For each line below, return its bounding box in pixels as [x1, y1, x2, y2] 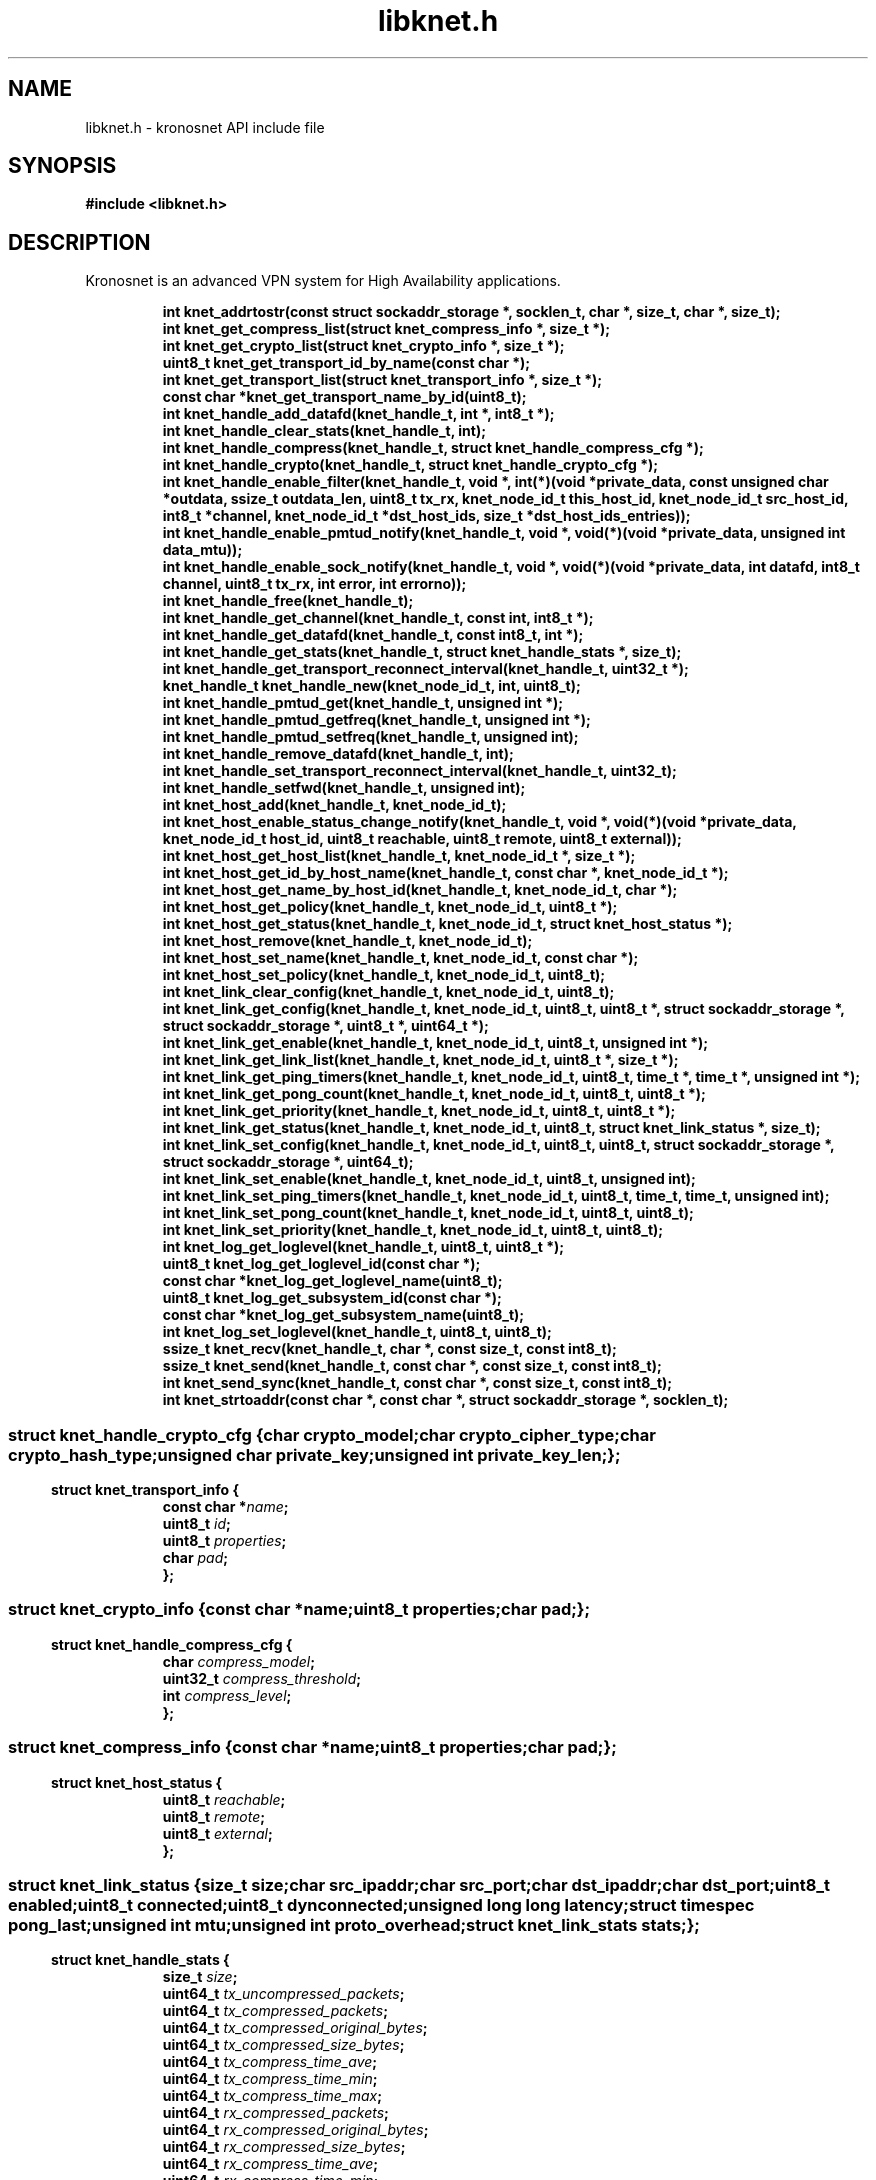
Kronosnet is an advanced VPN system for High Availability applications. [85, 272, 561, 290]
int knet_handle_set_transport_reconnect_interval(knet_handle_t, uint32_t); [162, 762, 677, 780]
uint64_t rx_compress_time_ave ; [162, 2155, 379, 2173]
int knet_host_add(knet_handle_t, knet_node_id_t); [162, 796, 507, 814]
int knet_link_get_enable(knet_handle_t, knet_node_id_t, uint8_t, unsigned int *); [162, 1034, 709, 1052]
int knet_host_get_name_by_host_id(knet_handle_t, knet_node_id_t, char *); [162, 881, 678, 899]
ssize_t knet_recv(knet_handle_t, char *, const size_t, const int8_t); [162, 1340, 617, 1358]
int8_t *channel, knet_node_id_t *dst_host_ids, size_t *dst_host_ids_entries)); [162, 507, 691, 525]
